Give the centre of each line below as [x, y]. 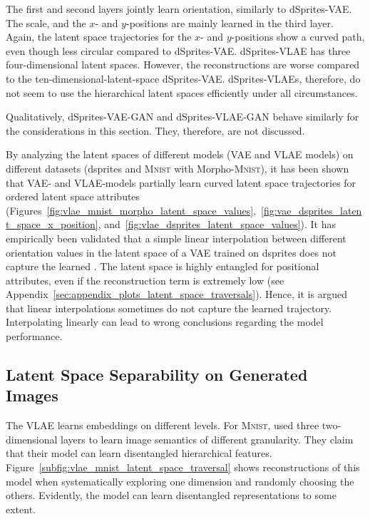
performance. [34, 336]
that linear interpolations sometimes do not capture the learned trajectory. [169, 308]
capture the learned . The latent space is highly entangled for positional [163, 266]
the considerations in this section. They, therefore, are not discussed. [155, 130]
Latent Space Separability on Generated [157, 375]
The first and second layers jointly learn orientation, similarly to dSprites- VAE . [179, 9]
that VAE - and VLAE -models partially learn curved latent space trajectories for [181, 182]
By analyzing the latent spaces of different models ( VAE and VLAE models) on [180, 154]
